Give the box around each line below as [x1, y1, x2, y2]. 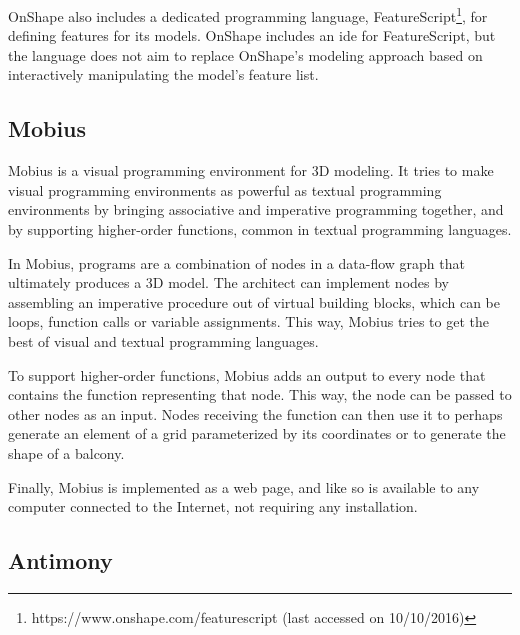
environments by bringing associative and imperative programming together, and [8, 199, 504, 220]
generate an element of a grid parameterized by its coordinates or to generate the [8, 423, 506, 444]
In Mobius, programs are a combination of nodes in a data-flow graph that [8, 252, 465, 273]
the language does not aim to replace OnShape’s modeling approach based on [8, 44, 483, 65]
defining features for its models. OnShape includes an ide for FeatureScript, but [8, 25, 496, 46]
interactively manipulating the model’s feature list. [8, 64, 319, 85]
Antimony [8, 545, 113, 576]
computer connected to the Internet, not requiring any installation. [8, 496, 418, 517]
